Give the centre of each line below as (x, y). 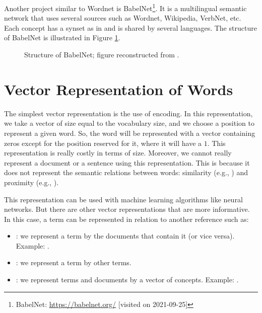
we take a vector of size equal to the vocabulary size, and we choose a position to (129, 123)
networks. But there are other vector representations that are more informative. (127, 209)
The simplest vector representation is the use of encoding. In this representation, (128, 113)
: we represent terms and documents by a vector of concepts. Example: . (127, 280)
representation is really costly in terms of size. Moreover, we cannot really (118, 153)
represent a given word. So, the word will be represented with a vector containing (130, 133)
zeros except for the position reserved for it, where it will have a (103, 143)
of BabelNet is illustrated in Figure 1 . (62, 37)
